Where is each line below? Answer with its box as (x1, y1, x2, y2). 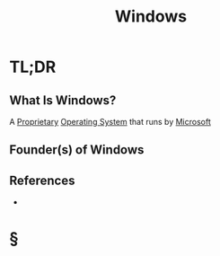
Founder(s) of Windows (9, 142, 145, 158)
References (9, 172, 75, 188)
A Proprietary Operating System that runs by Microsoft (9, 117, 211, 127)
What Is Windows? (9, 93, 117, 108)
